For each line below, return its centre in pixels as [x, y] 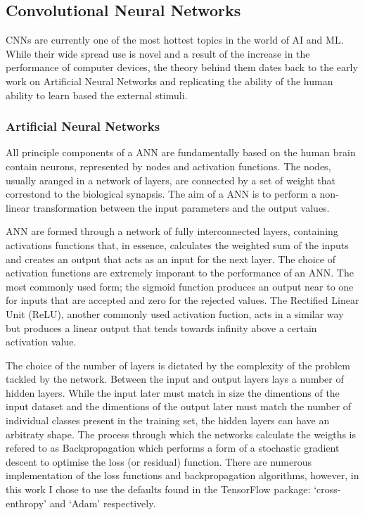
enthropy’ [26, 503]
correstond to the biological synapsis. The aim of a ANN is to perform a [161, 194]
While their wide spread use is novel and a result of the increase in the [158, 53]
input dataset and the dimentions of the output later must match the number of [179, 406]
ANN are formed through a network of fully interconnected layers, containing [172, 231]
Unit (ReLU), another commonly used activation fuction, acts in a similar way [175, 313]
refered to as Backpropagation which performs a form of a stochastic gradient [173, 448]
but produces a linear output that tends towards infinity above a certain [161, 328]
